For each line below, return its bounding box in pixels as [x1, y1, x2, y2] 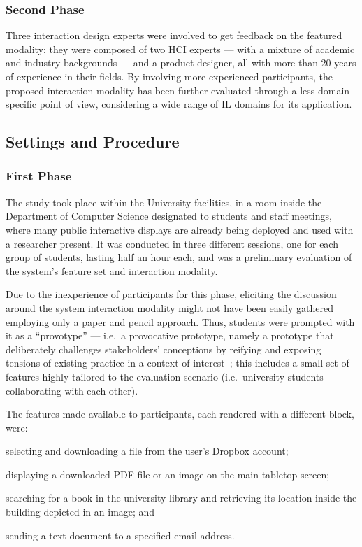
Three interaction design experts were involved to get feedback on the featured [6, 28, 342, 43]
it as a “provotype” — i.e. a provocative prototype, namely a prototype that [6, 328, 334, 343]
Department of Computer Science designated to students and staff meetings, [6, 208, 332, 223]
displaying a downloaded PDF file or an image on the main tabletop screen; [6, 467, 330, 481]
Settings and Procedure [6, 131, 180, 152]
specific [6, 97, 37, 111]
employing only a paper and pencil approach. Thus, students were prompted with [6, 314, 355, 329]
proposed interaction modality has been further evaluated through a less [6, 83, 315, 97]
